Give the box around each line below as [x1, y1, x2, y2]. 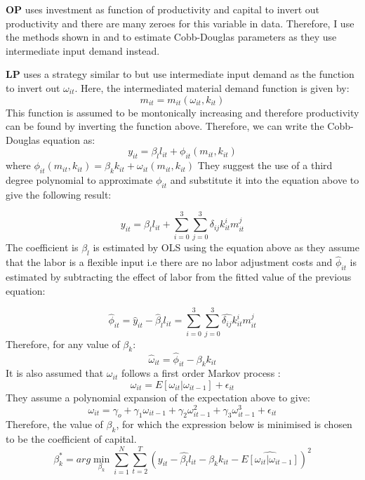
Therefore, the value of [6, 417, 103, 432]
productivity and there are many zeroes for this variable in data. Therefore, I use [6, 15, 354, 30]
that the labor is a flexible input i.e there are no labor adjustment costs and [6, 255, 333, 269]
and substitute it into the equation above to [170, 172, 359, 187]
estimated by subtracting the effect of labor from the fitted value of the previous [6, 269, 352, 284]
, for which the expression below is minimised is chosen [116, 417, 352, 432]
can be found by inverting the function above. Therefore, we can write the [6, 119, 324, 133]
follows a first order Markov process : [121, 366, 281, 380]
